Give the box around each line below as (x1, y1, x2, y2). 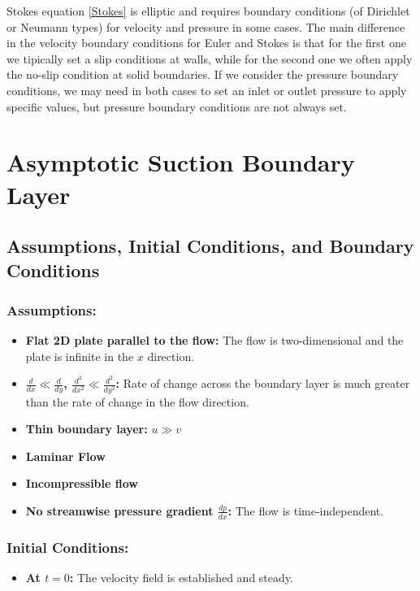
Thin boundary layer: (25, 420, 148, 437)
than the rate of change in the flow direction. (25, 393, 249, 410)
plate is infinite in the (25, 347, 134, 364)
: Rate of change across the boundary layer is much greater (115, 375, 410, 392)
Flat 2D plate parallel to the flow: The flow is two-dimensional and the (25, 332, 404, 349)
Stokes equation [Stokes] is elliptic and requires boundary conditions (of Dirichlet (6, 2, 410, 19)
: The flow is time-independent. (227, 502, 384, 519)
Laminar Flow (25, 447, 106, 464)
